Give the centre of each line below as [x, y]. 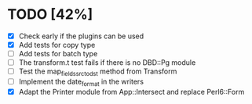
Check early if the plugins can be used [81, 36]
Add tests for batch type [58, 54]
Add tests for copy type [57, 45]
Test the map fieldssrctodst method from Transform [98, 72]
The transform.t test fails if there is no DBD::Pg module [107, 63]
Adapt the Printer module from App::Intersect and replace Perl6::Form [131, 91]
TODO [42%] [50, 14]
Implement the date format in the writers [81, 82]
